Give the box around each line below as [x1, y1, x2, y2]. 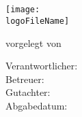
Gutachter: [5, 85, 51, 99]
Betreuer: [5, 71, 44, 86]
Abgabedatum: [5, 98, 68, 112]
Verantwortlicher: [5, 58, 78, 73]
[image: [5, 5, 40, 15]
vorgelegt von [5, 35, 61, 50]
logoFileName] [5, 16, 70, 26]
